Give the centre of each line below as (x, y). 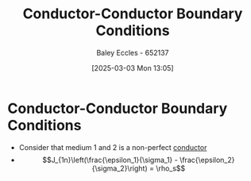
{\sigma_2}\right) (120, 168)
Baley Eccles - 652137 (133, 52)
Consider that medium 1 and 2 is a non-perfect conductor (113, 147)
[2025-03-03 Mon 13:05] (133, 67)
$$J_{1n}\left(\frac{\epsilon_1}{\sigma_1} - (110, 160)
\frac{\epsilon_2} (207, 160)
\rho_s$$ (170, 168)
